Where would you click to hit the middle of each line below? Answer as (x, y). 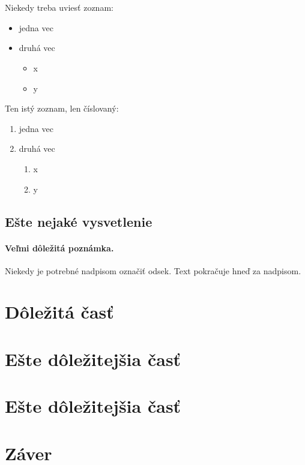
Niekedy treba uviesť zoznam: (59, 7)
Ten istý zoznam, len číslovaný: (62, 108)
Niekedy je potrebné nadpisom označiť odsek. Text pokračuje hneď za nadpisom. (153, 270)
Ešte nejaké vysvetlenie (79, 221)
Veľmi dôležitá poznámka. (59, 247)
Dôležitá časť (59, 312)
